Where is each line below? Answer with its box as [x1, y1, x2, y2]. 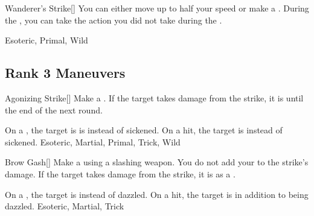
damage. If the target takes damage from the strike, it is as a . [5, 167, 235, 180]
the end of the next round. [5, 103, 103, 116]
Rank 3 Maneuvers [5, 63, 126, 82]
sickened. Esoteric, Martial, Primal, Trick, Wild [5, 135, 181, 148]
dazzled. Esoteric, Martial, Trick [5, 200, 124, 212]
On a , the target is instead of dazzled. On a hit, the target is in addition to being [5, 188, 309, 200]
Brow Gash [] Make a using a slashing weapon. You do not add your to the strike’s [5, 156, 309, 168]
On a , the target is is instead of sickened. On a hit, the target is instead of [5, 124, 283, 136]
